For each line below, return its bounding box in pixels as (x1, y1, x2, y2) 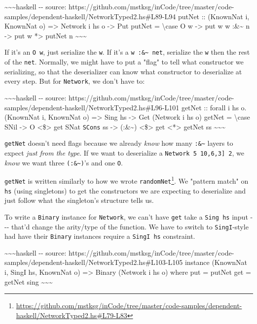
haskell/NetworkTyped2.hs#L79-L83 (16, 310, 127, 320)
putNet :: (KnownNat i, (178, 11, 250, 21)
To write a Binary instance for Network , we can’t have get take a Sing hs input (4, 211, 248, 222)
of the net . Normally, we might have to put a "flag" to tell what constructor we (4, 57, 244, 67)
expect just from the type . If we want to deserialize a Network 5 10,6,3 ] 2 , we (4, 148, 244, 158)
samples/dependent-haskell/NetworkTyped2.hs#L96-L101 (4, 102, 180, 112)
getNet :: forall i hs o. (181, 102, 247, 112)
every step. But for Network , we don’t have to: (4, 76, 145, 86)
